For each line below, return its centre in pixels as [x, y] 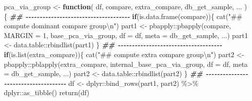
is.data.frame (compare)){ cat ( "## [191, 16]
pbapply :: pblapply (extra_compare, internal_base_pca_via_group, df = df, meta [126, 64]
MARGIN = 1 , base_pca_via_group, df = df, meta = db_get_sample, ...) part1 [126, 35]
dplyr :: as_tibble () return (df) [47, 92]
